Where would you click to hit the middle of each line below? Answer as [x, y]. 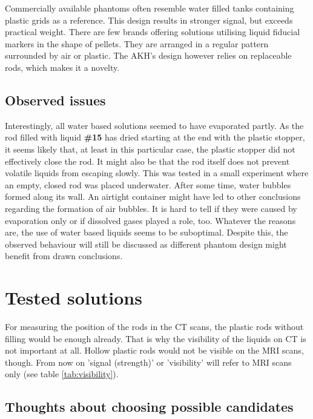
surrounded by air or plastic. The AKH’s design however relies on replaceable [148, 55]
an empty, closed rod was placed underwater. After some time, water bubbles [148, 184]
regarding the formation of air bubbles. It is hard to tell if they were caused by [151, 208]
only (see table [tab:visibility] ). [62, 374]
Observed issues [55, 100]
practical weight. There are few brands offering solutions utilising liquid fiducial [153, 32]
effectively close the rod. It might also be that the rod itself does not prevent [147, 161]
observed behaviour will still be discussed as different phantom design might [146, 244]
